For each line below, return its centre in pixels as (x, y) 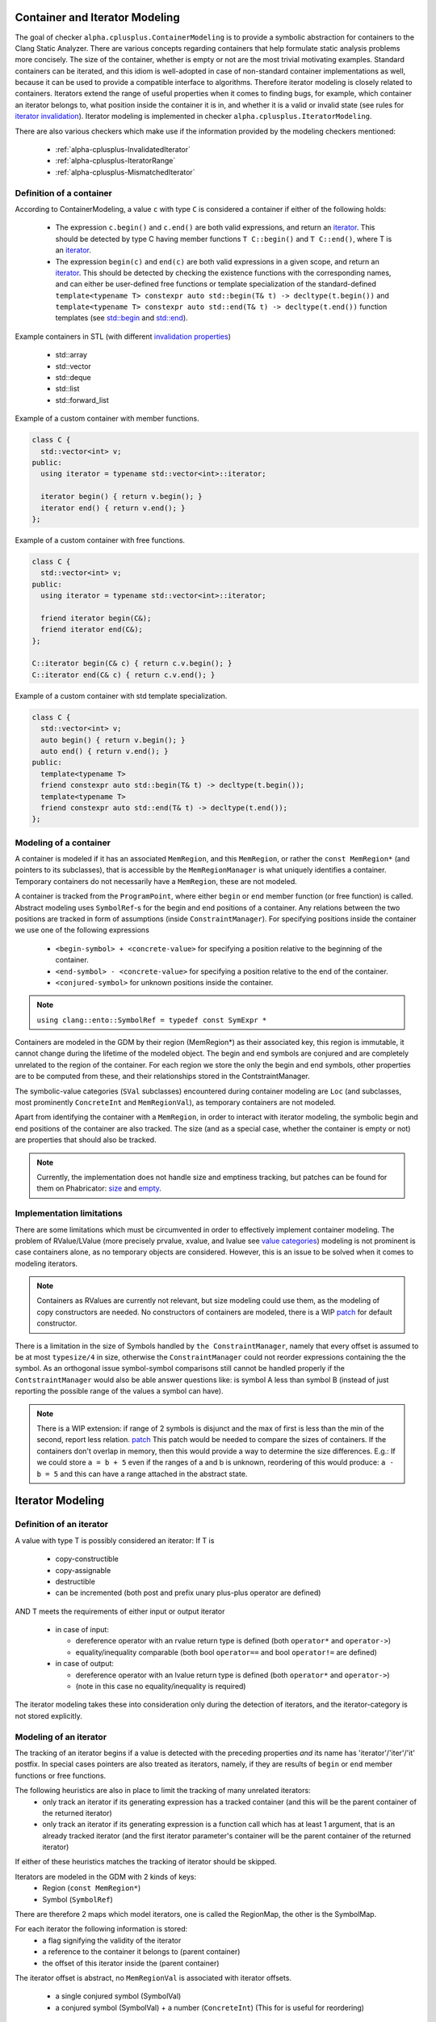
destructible (75, 1581)
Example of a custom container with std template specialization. (121, 696)
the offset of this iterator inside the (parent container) (131, 1963)
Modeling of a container (63, 843)
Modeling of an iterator (61, 1736)
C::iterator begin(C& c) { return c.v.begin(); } (132, 664)
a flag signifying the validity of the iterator (112, 1940)
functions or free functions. (61, 1775)
